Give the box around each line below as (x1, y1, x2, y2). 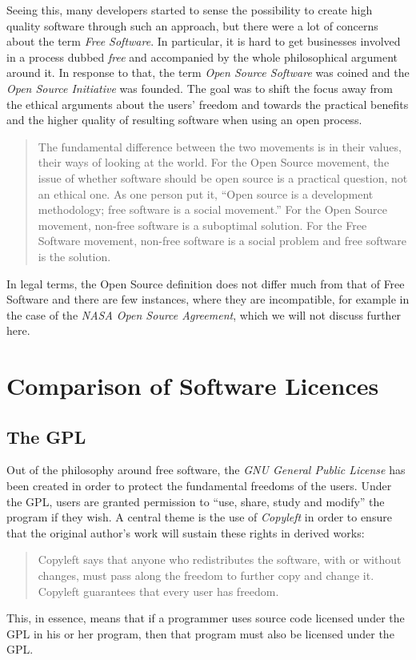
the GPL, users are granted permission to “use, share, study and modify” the (6, 493, 385, 509)
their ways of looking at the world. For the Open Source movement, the (38, 154, 390, 171)
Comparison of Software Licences (6, 369, 379, 402)
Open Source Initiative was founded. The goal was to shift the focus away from (6, 79, 393, 96)
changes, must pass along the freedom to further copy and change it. (38, 567, 374, 584)
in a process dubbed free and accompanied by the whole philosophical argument (6, 48, 398, 65)
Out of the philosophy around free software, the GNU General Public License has (6, 461, 406, 478)
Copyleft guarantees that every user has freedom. (38, 582, 279, 599)
